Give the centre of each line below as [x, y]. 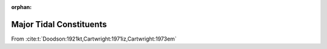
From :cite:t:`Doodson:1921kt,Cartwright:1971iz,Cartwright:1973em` [94, 39]
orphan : [21, 7]
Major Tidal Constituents [59, 24]
